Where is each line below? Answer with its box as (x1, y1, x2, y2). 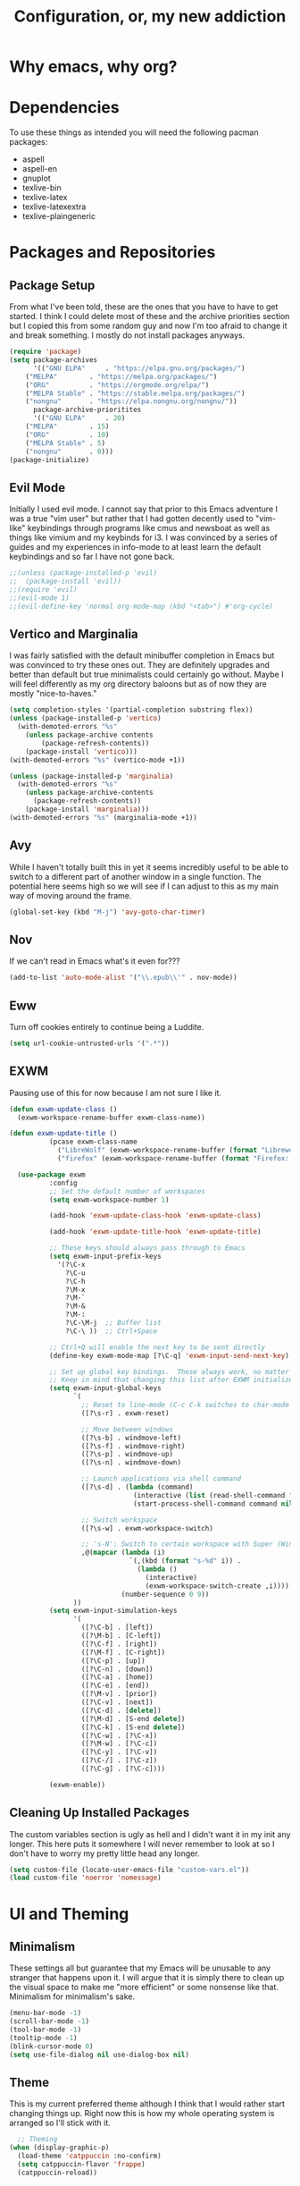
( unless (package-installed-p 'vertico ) (9, 713, 162, 723)
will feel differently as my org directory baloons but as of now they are (9, 679, 267, 689)
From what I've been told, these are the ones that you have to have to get (9, 301, 279, 312)
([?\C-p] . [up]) (80, 1656, 146, 1665)
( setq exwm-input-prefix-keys (48, 1252, 162, 1261)
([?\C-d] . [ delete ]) (80, 1706, 162, 1715)
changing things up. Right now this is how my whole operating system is (9, 2108, 275, 2119)
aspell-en (21, 164, 58, 174)
